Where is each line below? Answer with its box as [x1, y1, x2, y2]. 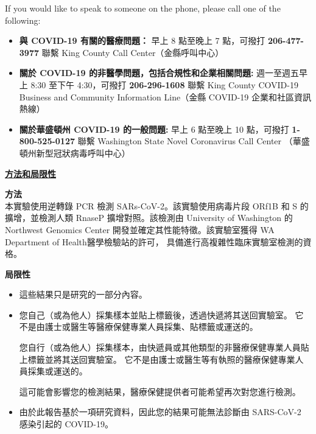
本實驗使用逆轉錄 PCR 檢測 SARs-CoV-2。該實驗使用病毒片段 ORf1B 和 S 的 [5, 199, 309, 212]
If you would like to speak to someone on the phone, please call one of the [5, 2, 281, 14]
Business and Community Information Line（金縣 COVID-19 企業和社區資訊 [19, 90, 311, 103]
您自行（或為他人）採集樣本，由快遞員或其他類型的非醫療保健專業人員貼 [19, 341, 309, 354]
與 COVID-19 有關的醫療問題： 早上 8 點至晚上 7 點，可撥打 [19, 34, 265, 47]
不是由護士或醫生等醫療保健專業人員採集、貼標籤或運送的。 [19, 320, 258, 333]
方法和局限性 [5, 167, 56, 180]
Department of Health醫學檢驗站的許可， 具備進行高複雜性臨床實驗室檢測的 [5, 235, 303, 248]
